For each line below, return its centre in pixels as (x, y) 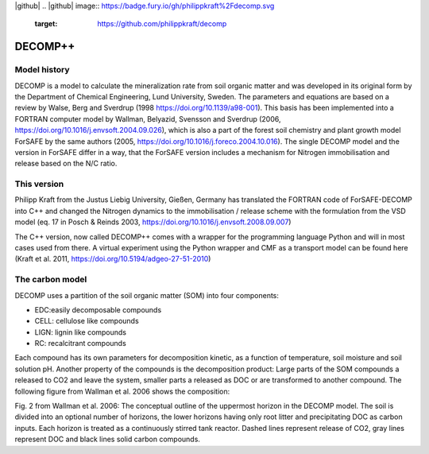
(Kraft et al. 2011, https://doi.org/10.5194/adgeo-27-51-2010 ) (113, 259)
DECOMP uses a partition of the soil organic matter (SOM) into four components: (147, 295)
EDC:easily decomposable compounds (98, 309)
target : (46, 24)
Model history (43, 70)
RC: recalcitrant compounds (80, 343)
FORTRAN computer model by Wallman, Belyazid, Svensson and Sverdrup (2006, (148, 118)
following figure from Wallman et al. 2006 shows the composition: (122, 391)
